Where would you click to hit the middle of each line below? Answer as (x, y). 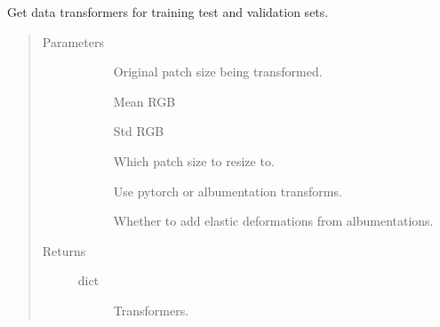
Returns (64, 250)
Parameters (73, 41)
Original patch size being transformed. (218, 72)
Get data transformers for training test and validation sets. (168, 12)
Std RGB (139, 131)
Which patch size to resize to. (194, 160)
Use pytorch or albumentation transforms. (228, 191)
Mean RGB (144, 101)
